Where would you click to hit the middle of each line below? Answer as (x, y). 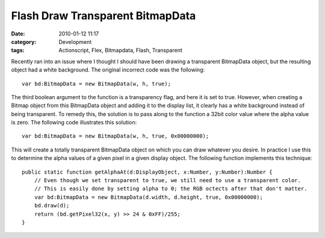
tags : (18, 50)
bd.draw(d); (52, 206)
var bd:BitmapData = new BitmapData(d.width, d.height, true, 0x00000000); (148, 197)
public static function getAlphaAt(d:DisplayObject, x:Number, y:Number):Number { (147, 172)
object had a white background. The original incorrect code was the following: (108, 70)
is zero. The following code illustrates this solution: (74, 123)
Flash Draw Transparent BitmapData (104, 16)
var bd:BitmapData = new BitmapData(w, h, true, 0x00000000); (116, 136)
